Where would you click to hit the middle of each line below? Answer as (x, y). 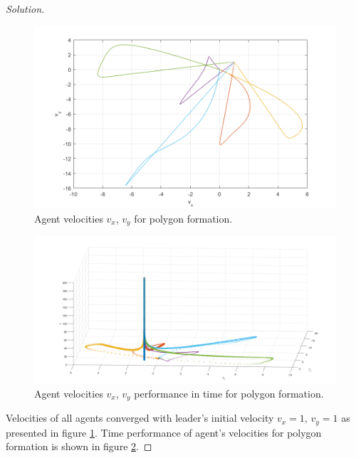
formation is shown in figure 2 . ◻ (79, 446)
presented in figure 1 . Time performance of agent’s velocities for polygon (164, 432)
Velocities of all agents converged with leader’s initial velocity (140, 418)
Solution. (25, 9)
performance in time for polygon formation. (229, 393)
